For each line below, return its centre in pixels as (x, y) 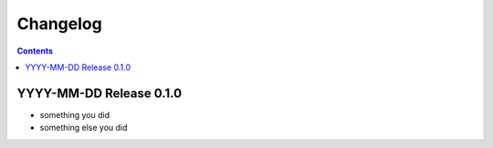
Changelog (59, 24)
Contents (35, 51)
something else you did (84, 128)
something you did (74, 114)
